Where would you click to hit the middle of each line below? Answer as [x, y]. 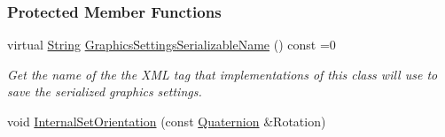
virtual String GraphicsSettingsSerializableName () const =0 [172, 45]
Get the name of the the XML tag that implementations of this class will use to [222, 74]
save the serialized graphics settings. [105, 91]
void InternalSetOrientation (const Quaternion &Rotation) [167, 121]
